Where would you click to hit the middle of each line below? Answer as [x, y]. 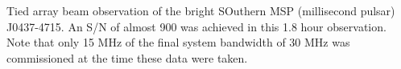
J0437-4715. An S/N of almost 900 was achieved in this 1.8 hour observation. [196, 26]
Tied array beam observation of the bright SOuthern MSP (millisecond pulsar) [201, 10]
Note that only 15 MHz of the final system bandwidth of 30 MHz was [178, 42]
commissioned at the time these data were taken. [127, 57]
